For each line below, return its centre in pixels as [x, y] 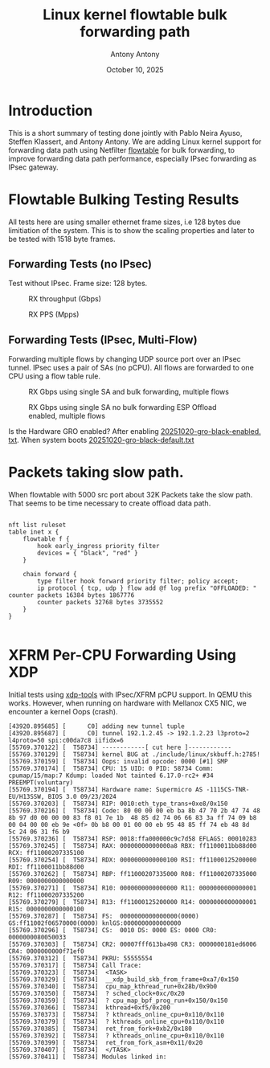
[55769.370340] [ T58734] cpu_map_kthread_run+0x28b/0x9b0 [113, 987]
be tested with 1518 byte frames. [62, 239]
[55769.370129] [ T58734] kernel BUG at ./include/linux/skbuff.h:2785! [135, 755]
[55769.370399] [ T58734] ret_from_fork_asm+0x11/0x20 [106, 1043]
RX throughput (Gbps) [65, 299]
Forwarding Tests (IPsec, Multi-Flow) [103, 340]
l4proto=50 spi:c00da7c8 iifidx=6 [66, 741]
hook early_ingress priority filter [98, 546]
